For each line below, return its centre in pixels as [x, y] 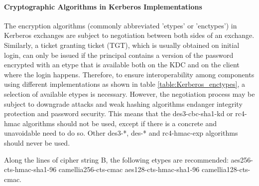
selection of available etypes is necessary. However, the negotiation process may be [129, 93]
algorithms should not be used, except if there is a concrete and [120, 123]
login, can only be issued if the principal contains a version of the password [119, 55]
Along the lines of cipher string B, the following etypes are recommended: [116, 159]
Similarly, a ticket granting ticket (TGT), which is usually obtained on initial [122, 45]
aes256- [242, 159]
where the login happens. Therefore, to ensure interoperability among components [129, 74]
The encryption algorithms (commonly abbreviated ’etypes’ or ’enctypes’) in [121, 25]
